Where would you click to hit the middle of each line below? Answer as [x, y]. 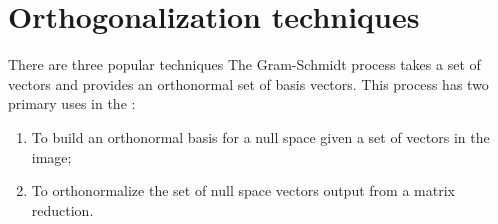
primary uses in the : [72, 103]
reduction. [62, 209]
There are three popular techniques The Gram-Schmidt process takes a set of [244, 64]
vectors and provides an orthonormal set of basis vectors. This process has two [248, 83]
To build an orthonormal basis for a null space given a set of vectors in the [260, 136]
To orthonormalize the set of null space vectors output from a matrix [243, 190]
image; [51, 156]
